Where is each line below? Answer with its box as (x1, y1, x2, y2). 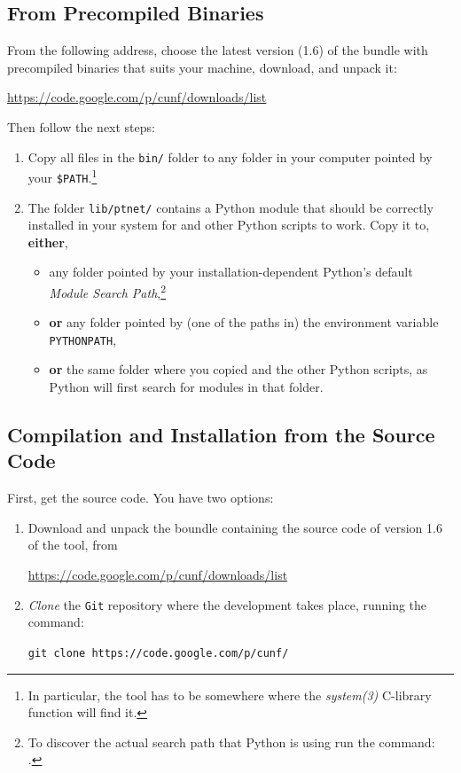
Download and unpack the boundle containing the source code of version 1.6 (27, 518, 442, 536)
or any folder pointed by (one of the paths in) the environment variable (49, 313, 439, 332)
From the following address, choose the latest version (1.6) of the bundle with (7, 41, 428, 59)
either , (27, 232, 68, 251)
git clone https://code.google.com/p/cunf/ (27, 646, 289, 660)
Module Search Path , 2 (49, 280, 167, 301)
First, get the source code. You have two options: (7, 488, 274, 507)
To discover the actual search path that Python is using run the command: (27, 732, 435, 751)
